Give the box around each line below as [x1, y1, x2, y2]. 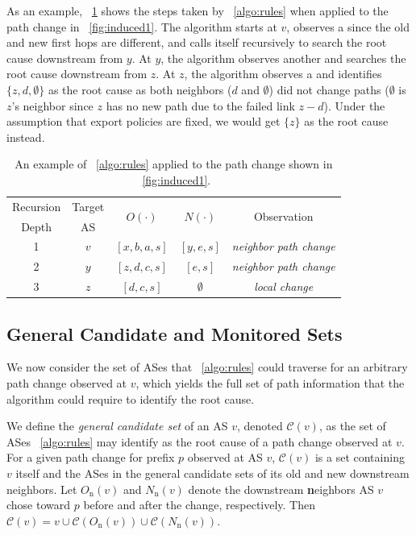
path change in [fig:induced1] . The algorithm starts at [6, 18, 277, 35]
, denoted [237, 417, 283, 434]
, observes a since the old [286, 18, 410, 35]
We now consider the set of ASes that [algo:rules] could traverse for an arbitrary [6, 359, 408, 375]
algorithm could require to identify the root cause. [6, 390, 255, 407]
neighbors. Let [6, 480, 77, 497]
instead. [6, 128, 45, 145]
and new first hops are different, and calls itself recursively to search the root [6, 34, 387, 51]
